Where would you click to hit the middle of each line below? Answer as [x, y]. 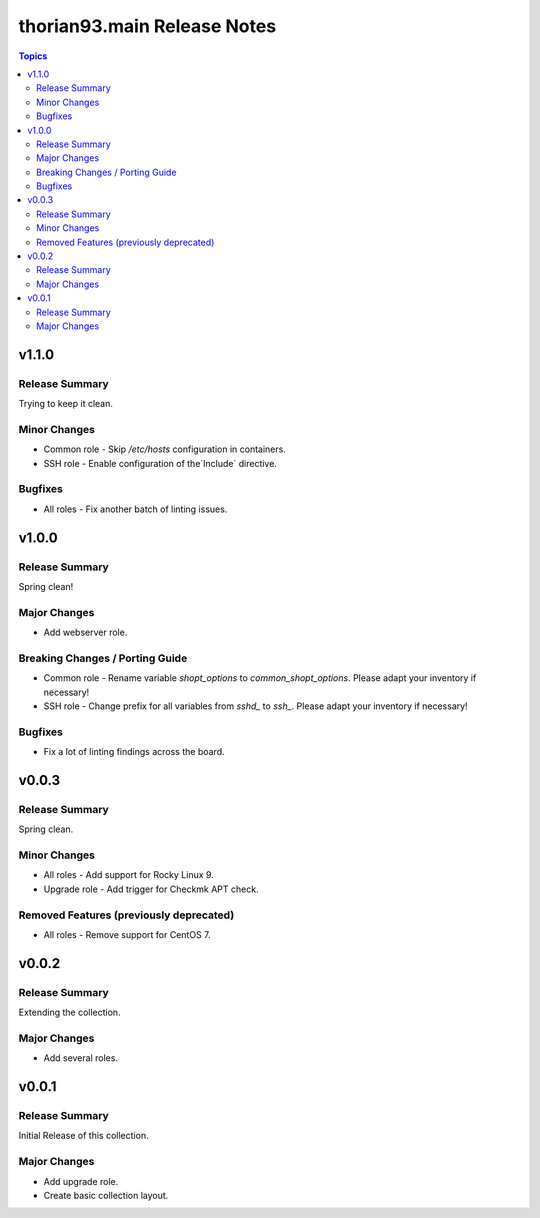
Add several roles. [81, 1058]
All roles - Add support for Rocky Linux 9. [128, 875]
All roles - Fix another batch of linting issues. [135, 509]
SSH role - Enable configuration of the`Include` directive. [160, 463]
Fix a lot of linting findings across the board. [134, 752]
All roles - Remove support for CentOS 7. [127, 934]
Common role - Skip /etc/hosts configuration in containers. [165, 449]
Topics [33, 56]
